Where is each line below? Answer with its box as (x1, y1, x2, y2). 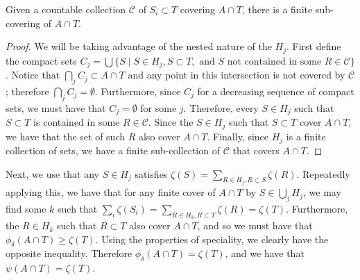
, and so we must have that (197, 218, 313, 233)
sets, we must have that (6, 100, 106, 115)
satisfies (135, 166, 168, 181)
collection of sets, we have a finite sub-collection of (6, 143, 220, 158)
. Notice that (6, 67, 60, 82)
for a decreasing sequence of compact (197, 83, 354, 98)
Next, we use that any (6, 166, 100, 181)
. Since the (148, 115, 194, 129)
